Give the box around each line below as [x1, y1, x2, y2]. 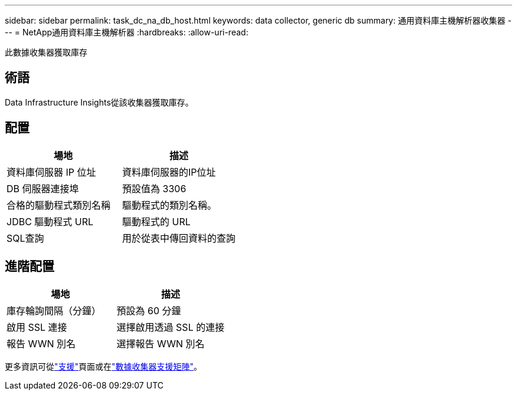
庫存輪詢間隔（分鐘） [6, 304, 102, 317]
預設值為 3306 [122, 182, 186, 195]
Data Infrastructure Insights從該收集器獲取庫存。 [5, 97, 194, 107]
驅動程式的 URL [122, 215, 191, 228]
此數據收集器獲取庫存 [5, 47, 87, 57]
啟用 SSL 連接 [6, 321, 67, 333]
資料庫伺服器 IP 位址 [6, 166, 96, 178]
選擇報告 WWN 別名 [116, 337, 205, 350]
